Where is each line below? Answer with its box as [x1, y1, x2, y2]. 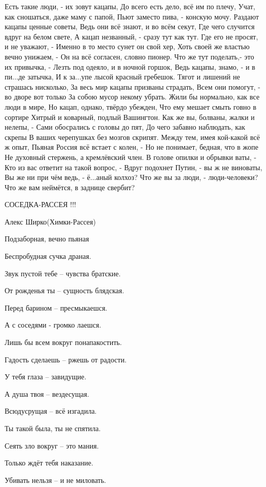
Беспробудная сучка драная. [5, 251, 91, 261]
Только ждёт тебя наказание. [5, 457, 93, 468]
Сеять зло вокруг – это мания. [5, 440, 99, 451]
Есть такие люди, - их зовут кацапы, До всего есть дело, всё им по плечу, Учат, [5, 1, 255, 11]
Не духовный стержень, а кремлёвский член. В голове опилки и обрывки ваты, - [5, 151, 257, 162]
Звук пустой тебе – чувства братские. [5, 268, 121, 278]
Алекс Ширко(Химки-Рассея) [5, 216, 96, 227]
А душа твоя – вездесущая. [5, 388, 89, 399]
